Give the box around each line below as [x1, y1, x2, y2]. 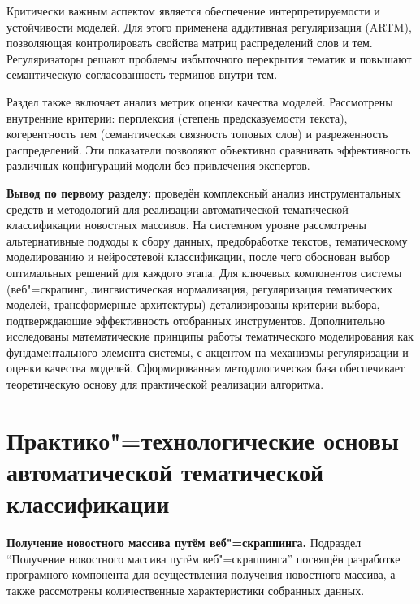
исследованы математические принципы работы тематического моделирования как [6, 328, 414, 345]
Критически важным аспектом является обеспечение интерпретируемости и [6, 2, 380, 19]
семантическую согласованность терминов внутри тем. [6, 66, 278, 83]
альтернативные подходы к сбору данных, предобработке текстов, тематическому [6, 232, 408, 249]
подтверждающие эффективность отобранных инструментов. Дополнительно [6, 311, 385, 328]
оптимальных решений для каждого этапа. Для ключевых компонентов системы [6, 263, 402, 280]
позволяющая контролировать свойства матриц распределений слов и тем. [6, 34, 373, 51]
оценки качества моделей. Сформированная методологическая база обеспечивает [6, 359, 405, 376]
